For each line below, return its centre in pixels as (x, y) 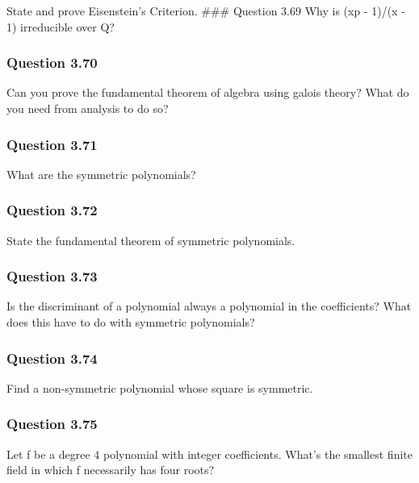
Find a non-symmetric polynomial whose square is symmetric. (160, 387)
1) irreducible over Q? (61, 26)
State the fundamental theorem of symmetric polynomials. (151, 240)
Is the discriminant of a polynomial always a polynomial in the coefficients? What (209, 306)
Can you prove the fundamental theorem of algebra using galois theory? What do (208, 92)
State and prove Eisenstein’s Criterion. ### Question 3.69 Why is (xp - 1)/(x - (206, 10)
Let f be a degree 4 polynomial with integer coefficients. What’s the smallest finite (209, 454)
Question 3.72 (52, 210)
